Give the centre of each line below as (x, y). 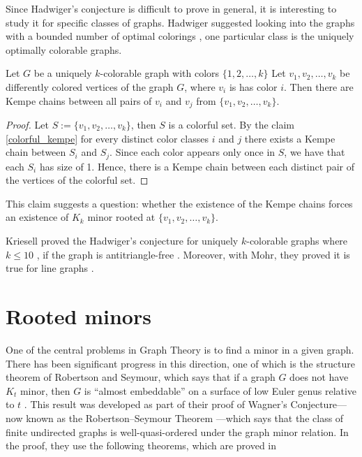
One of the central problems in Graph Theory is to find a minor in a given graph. (180, 349)
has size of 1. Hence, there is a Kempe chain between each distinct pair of (197, 166)
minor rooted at (121, 217)
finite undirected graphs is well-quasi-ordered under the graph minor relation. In (177, 431)
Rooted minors (78, 316)
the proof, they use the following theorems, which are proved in (141, 445)
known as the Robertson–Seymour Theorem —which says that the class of (185, 418)
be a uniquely (63, 73)
